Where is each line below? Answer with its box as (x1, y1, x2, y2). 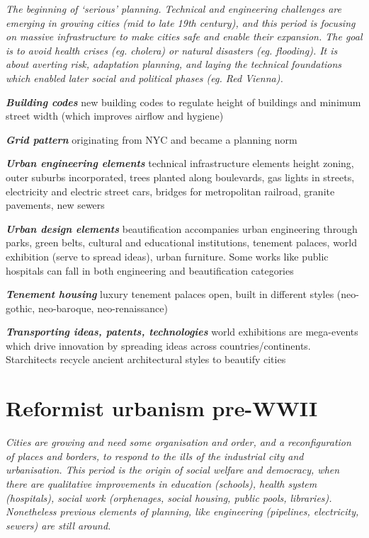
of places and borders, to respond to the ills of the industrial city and (6, 448, 304, 463)
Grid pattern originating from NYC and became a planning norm (6, 132, 297, 147)
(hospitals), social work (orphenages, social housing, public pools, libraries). (6, 490, 332, 505)
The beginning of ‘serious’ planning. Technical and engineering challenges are (6, 1, 341, 16)
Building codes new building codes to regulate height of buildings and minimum (6, 94, 361, 109)
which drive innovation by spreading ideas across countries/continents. (6, 338, 311, 353)
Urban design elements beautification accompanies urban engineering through (6, 221, 358, 236)
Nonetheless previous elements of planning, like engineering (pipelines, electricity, (6, 504, 359, 519)
